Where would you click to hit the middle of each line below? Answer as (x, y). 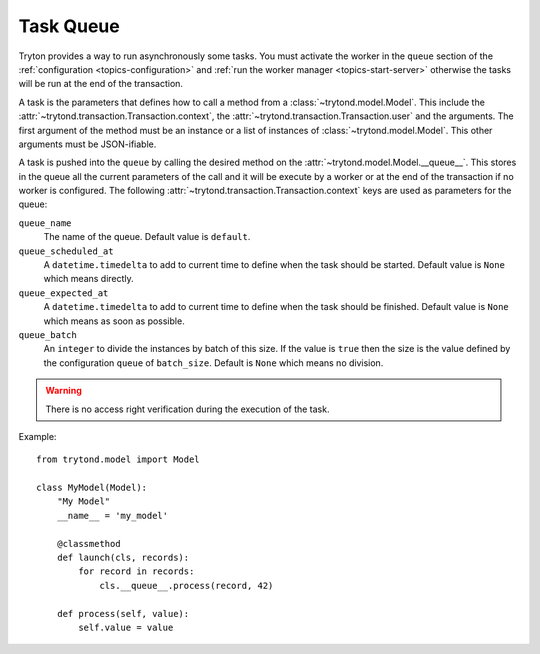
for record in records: (136, 571)
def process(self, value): (123, 613)
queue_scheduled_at (66, 251)
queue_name (45, 223)
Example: (37, 436)
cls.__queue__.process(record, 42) (186, 585)
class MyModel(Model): (92, 488)
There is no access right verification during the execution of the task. (187, 409)
